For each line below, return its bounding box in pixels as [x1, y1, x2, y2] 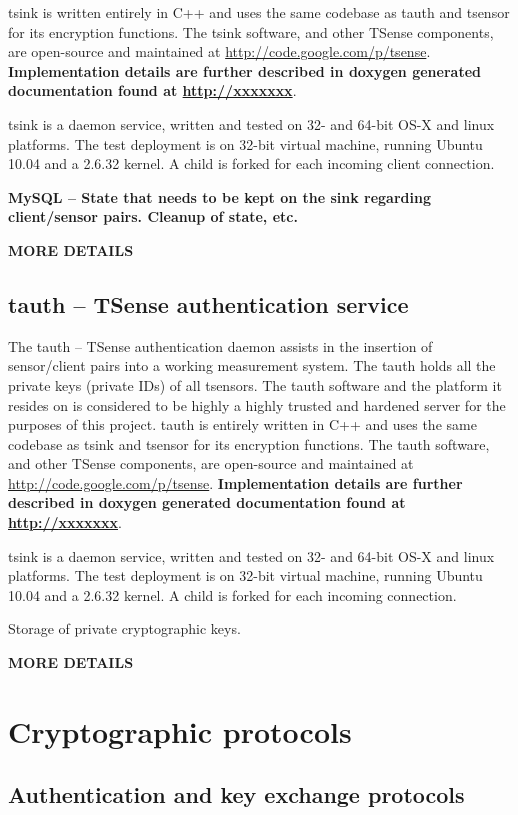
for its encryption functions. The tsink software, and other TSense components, [8, 21, 494, 42]
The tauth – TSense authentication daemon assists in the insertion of [8, 335, 433, 356]
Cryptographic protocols [8, 710, 352, 751]
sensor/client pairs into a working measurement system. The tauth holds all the [8, 355, 496, 376]
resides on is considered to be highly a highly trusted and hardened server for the [8, 394, 506, 415]
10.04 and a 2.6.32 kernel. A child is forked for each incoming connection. [8, 584, 457, 605]
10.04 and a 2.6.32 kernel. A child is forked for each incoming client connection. [8, 153, 495, 174]
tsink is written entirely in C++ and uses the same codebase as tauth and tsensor [8, 2, 510, 22]
